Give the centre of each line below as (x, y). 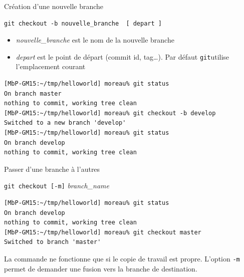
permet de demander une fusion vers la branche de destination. (101, 268)
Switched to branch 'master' (53, 242)
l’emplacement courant (51, 66)
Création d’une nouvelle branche (54, 6)
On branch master (33, 93)
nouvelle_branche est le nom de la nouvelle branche (95, 40)
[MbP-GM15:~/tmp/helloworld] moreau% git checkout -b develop (110, 113)
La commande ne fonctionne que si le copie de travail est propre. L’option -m (122, 258)
